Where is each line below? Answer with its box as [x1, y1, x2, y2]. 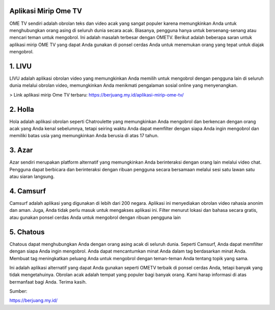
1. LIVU [9, 61, 32, 71]
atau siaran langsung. [9, 173, 55, 180]
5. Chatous [9, 228, 45, 236]
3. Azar [9, 146, 33, 154]
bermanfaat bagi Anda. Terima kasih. [9, 278, 87, 285]
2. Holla [9, 105, 34, 114]
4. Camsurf [9, 187, 46, 195]
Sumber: [9, 288, 28, 294]
